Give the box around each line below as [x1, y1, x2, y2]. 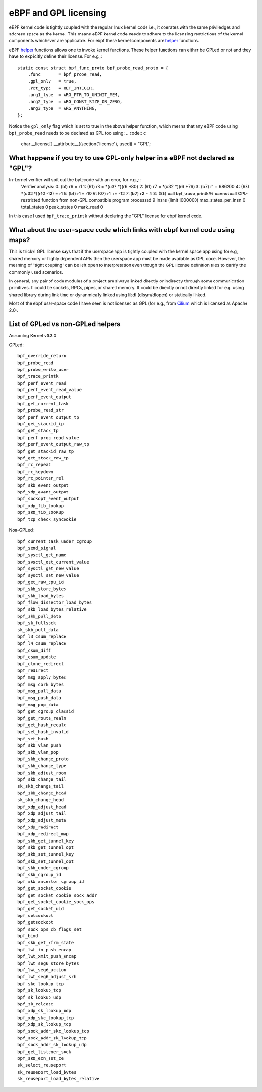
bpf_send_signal [17, 545, 56, 551]
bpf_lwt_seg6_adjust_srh [17, 974, 77, 980]
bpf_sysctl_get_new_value [17, 565, 80, 571]
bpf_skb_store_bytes [17, 586, 66, 592]
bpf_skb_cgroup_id [17, 872, 62, 878]
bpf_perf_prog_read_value [17, 435, 80, 440]
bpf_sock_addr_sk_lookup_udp [17, 1042, 87, 1048]
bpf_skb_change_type [17, 763, 66, 769]
